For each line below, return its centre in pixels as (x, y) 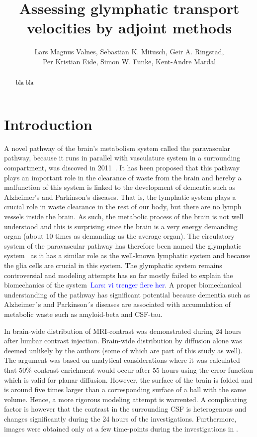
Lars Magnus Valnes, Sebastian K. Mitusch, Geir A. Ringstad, (129, 52)
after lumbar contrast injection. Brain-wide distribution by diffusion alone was (123, 341)
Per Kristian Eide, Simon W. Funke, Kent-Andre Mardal (129, 61)
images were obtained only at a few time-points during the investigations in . (121, 428)
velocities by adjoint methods (129, 28)
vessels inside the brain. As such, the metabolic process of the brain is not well (124, 217)
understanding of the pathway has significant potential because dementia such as (127, 294)
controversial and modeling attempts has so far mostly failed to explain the (119, 275)
